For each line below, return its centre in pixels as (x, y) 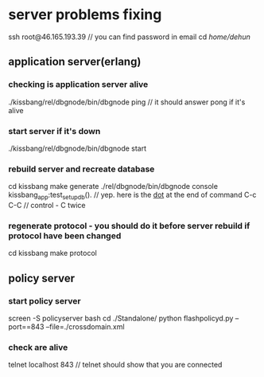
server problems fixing (85, 15)
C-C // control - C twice (47, 206)
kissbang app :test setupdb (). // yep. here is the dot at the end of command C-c (132, 196)
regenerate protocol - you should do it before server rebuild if (129, 226)
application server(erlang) (75, 62)
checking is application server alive (78, 84)
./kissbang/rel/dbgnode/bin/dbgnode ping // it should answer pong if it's (127, 102)
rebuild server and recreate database (82, 169)
